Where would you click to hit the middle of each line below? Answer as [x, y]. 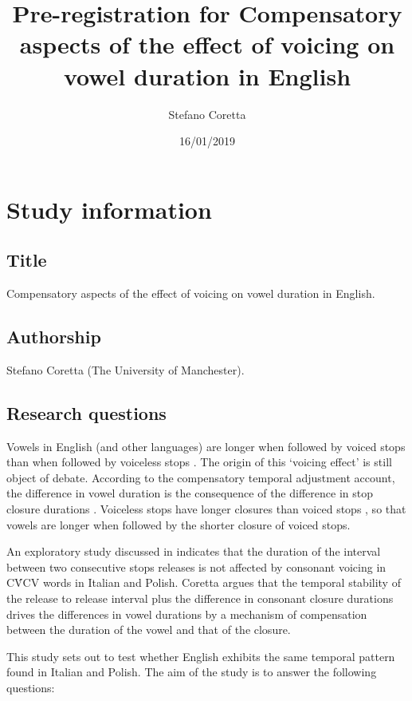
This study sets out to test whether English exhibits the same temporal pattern [201, 656]
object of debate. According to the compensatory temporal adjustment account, [201, 477]
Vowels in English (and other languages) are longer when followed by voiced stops [206, 446]
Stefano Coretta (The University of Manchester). [126, 369]
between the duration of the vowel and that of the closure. [149, 630]
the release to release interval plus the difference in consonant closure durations [200, 598]
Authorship [54, 337]
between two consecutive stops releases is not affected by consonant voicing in [196, 566]
